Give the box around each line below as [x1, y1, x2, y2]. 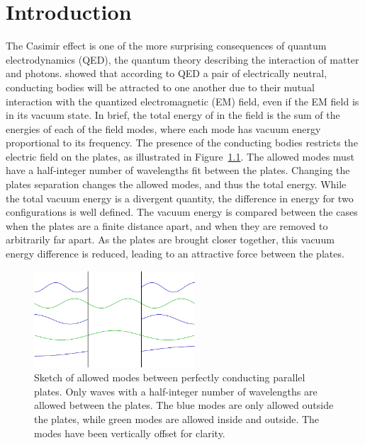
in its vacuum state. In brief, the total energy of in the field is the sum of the [6, 108, 340, 122]
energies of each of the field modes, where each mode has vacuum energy [6, 121, 321, 136]
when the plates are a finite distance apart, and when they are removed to [6, 218, 328, 233]
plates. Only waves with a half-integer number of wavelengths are [34, 383, 318, 398]
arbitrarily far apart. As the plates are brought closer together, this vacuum [6, 232, 335, 247]
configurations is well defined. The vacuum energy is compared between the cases [6, 204, 358, 219]
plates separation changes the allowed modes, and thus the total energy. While [6, 177, 347, 192]
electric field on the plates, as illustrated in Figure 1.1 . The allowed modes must [6, 149, 354, 163]
